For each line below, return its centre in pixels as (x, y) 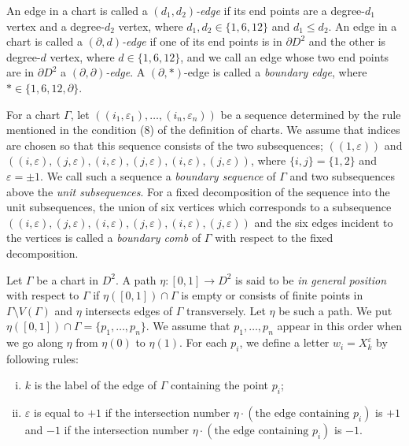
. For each (203, 342)
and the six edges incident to (324, 222)
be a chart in (67, 279)
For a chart (33, 114)
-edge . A (125, 72)
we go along (35, 342)
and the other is (347, 41)
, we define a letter (284, 342)
